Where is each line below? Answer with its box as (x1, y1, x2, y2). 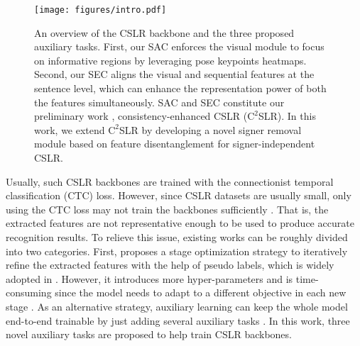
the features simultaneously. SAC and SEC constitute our (34, 94, 285, 109)
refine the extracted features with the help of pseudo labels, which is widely (6, 257, 334, 272)
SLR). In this (258, 108, 316, 123)
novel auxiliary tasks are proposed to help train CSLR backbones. (6, 327, 292, 342)
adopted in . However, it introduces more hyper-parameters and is (6, 271, 293, 286)
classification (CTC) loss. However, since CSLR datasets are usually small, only (6, 188, 351, 203)
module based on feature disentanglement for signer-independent (34, 136, 315, 151)
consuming (6, 285, 52, 300)
